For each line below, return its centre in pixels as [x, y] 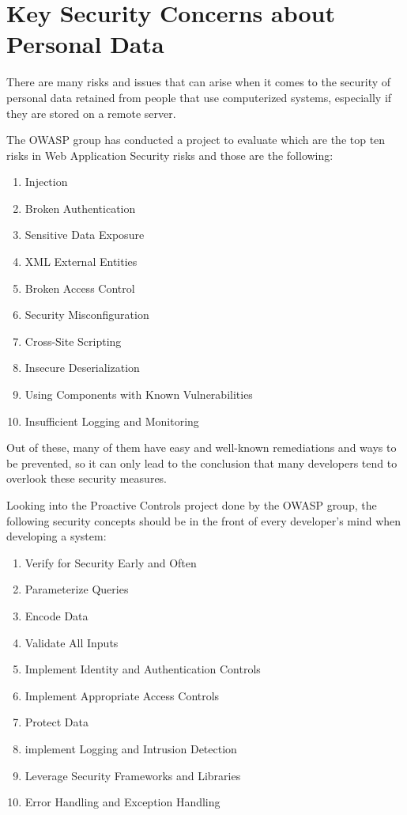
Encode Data [57, 615]
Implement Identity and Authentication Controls [143, 669]
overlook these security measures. [87, 478]
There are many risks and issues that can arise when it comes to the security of [199, 82]
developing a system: [57, 536]
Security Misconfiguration [87, 315]
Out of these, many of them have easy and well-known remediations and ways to [202, 447]
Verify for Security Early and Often [111, 562]
